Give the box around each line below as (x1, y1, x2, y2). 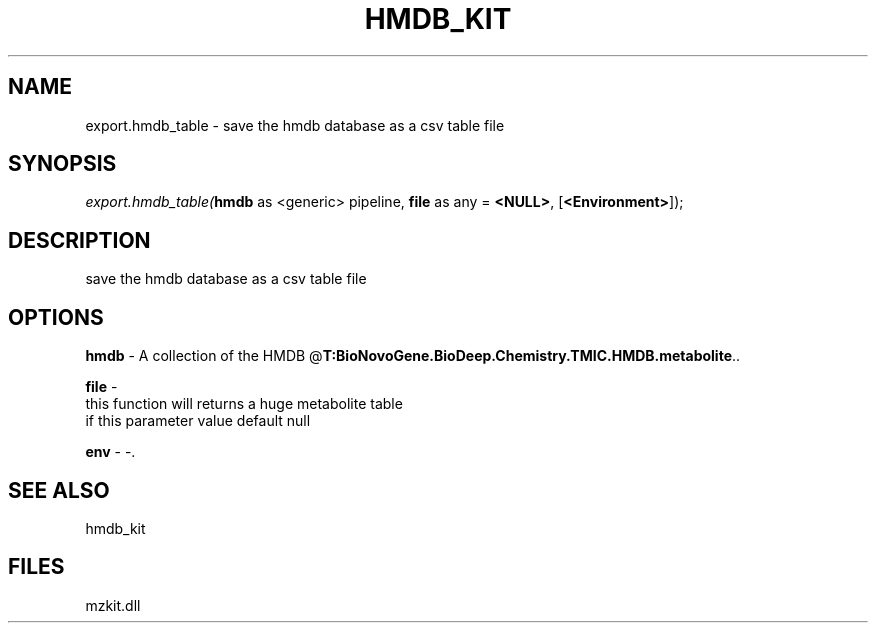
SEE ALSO (8, 477, 110, 503)
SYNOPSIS (8, 151, 117, 177)
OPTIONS (8, 304, 104, 330)
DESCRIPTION (8, 227, 151, 253)
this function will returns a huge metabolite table (85, 395, 403, 413)
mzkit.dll (85, 596, 141, 614)
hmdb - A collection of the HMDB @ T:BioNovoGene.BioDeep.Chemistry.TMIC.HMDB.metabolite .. (85, 347, 741, 365)
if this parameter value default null (85, 412, 311, 430)
